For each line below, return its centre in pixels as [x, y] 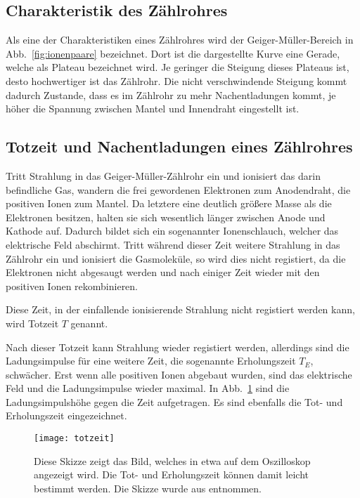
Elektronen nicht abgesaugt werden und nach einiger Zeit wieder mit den [163, 272]
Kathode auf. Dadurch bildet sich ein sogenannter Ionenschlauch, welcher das [172, 231]
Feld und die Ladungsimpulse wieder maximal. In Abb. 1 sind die [148, 388]
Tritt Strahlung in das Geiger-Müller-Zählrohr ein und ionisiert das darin [163, 175]
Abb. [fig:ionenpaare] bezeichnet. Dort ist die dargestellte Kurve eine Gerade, [173, 53]
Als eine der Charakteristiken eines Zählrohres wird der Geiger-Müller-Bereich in [180, 40]
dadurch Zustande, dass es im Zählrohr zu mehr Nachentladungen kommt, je [171, 94]
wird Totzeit [32, 323]
